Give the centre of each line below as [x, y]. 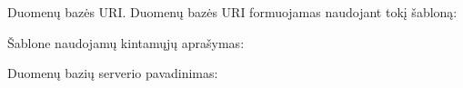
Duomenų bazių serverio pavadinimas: [113, 73]
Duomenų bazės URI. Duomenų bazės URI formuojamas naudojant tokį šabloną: [232, 12]
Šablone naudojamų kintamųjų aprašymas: [126, 42]
